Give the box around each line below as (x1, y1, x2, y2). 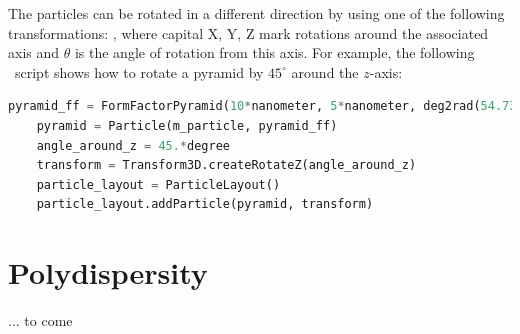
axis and (8, 42, 60, 63)
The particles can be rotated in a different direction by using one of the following (8, 3, 505, 23)
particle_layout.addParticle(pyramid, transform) (36, 197, 374, 212)
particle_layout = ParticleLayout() (36, 177, 281, 192)
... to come (8, 310, 73, 331)
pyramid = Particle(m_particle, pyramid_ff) (36, 118, 338, 133)
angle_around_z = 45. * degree (36, 138, 230, 153)
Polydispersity (8, 252, 208, 293)
